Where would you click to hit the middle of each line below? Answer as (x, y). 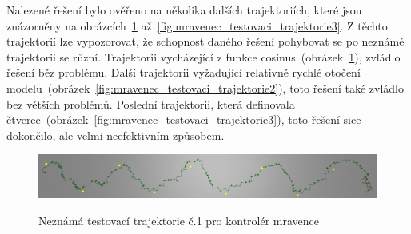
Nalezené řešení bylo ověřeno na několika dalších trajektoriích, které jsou (184, 10)
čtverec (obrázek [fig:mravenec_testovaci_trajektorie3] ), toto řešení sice (184, 119)
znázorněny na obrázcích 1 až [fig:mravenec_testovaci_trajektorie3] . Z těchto (197, 25)
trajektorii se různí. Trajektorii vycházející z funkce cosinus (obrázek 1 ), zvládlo (204, 56)
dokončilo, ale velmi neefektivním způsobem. (116, 135)
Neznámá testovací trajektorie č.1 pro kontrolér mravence (179, 220)
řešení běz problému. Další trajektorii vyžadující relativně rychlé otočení (184, 72)
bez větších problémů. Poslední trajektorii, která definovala (151, 103)
